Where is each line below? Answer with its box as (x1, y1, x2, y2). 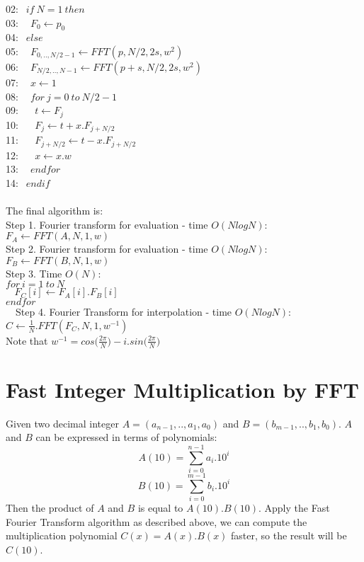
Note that (6, 333, 48, 348)
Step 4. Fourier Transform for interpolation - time (15, 304, 232, 319)
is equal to (137, 500, 183, 515)
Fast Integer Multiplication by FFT (6, 374, 359, 403)
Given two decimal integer (6, 415, 119, 430)
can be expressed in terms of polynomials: (35, 430, 217, 445)
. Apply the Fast (258, 500, 330, 515)
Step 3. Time (6, 265, 62, 280)
